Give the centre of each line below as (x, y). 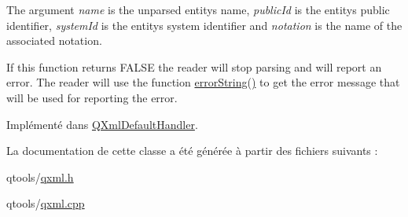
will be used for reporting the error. (92, 97)
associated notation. (54, 40)
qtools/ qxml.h (40, 177)
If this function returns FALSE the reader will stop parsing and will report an (194, 66)
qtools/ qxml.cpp (46, 203)
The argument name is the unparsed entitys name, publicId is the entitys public (198, 9)
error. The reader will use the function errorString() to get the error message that (203, 82)
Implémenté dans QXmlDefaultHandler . (102, 124)
